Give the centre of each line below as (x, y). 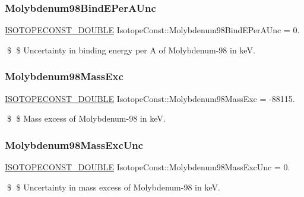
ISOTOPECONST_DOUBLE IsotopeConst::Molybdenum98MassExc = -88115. (150, 98)
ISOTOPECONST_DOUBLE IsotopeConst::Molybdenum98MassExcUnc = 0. (148, 167)
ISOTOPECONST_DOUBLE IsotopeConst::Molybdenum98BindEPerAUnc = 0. (152, 30)
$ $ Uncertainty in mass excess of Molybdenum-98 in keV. (113, 187)
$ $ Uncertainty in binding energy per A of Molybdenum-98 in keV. (131, 50)
